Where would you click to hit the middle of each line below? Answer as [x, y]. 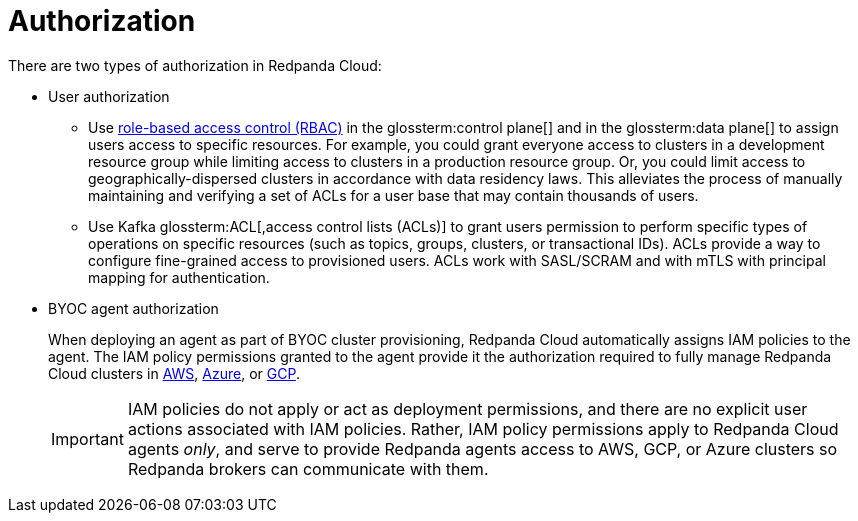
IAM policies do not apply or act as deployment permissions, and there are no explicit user [467, 408]
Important [87, 438]
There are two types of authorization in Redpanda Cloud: [195, 65]
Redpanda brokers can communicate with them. [308, 468]
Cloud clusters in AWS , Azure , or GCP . [174, 373]
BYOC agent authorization [133, 308]
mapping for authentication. [179, 277]
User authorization [109, 96]
